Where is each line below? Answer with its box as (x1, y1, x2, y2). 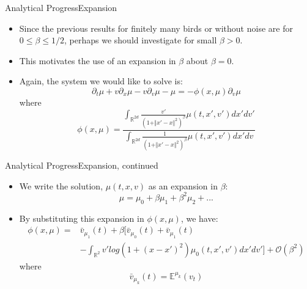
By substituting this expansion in (19, 211, 144, 224)
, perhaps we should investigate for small (64, 34, 217, 46)
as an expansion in (148, 179, 218, 192)
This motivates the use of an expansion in (19, 54, 176, 67)
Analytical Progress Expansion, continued (5, 159, 158, 172)
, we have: (180, 211, 218, 224)
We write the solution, (19, 179, 103, 192)
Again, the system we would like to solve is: (19, 75, 183, 87)
